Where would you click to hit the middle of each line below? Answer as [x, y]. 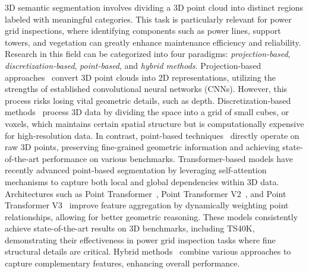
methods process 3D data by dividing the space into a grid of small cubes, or [147, 112]
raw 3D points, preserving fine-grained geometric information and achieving [142, 147]
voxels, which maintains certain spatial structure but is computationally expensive [154, 123]
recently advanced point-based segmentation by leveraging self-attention [136, 170]
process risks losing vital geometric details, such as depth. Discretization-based [148, 100]
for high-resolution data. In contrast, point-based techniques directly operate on [152, 135]
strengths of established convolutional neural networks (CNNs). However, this [146, 89]
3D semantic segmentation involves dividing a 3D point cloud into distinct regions [154, 7]
